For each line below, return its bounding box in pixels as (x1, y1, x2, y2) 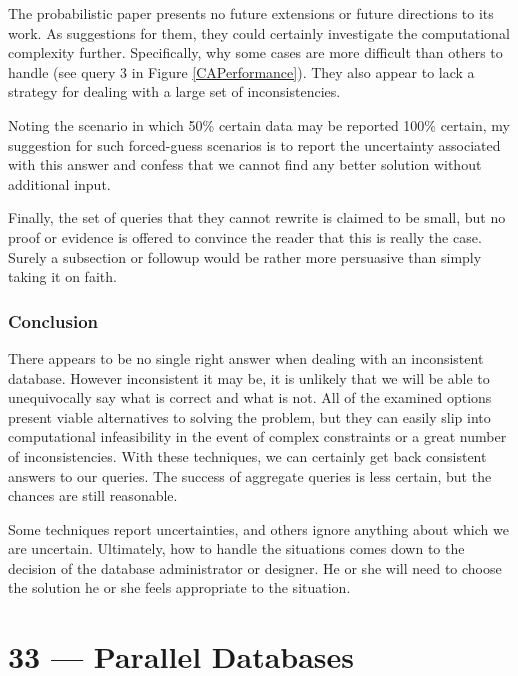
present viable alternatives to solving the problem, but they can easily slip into (8, 406, 491, 427)
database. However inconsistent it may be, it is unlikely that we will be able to (8, 367, 490, 388)
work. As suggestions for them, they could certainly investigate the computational (8, 22, 510, 43)
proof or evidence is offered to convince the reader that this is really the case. (8, 226, 482, 247)
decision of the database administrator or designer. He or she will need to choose (8, 557, 502, 578)
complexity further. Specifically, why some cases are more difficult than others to (8, 42, 503, 63)
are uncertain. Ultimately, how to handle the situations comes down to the (8, 538, 465, 559)
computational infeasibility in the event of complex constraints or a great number (8, 426, 507, 447)
